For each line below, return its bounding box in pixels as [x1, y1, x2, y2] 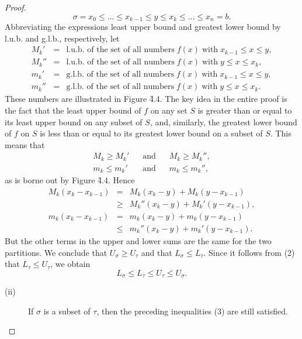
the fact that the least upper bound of [5, 104, 141, 116]
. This [270, 127, 291, 139]
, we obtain [50, 258, 91, 270]
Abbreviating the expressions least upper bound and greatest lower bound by [5, 20, 281, 33]
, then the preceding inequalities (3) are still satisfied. [96, 304, 288, 317]
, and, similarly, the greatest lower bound [150, 115, 297, 128]
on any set [150, 104, 188, 116]
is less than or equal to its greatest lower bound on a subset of [40, 127, 263, 139]
